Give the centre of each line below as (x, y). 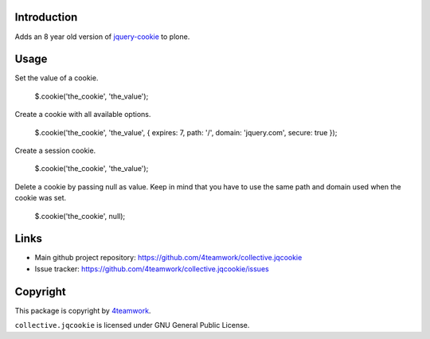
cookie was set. (41, 198)
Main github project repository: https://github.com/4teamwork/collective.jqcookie (168, 258)
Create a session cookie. (55, 150)
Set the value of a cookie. (57, 78)
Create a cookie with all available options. (83, 115)
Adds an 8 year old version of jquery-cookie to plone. (102, 37)
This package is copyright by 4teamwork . (83, 310)
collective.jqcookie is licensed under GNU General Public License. (132, 325)
